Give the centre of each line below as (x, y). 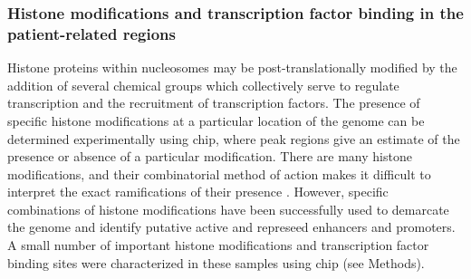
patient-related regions (91, 33)
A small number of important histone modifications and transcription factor (218, 245)
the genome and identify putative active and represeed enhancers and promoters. (231, 227)
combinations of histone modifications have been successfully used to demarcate (228, 209)
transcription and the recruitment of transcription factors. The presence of (214, 103)
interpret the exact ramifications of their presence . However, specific (198, 192)
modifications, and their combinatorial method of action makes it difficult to (219, 173)
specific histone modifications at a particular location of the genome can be (216, 120)
